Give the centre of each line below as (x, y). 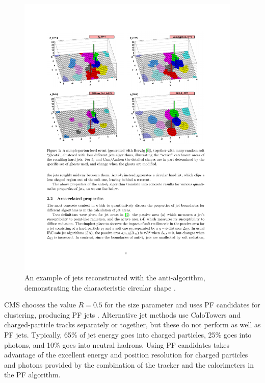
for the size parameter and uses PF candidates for (182, 305)
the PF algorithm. (32, 375)
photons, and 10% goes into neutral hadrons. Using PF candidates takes (117, 344)
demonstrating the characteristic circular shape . (100, 287)
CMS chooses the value (40, 305)
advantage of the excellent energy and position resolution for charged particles (126, 355)
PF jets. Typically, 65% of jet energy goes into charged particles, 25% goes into (128, 334)
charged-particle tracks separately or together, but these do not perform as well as (132, 325)
